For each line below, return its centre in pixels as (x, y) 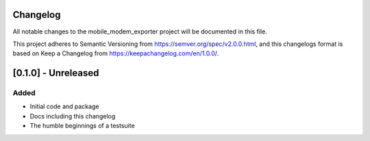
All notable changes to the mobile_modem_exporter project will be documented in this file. (140, 31)
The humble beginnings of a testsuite (82, 126)
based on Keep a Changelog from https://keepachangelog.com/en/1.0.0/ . (116, 53)
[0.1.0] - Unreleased (56, 73)
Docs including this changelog (73, 116)
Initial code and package (64, 107)
